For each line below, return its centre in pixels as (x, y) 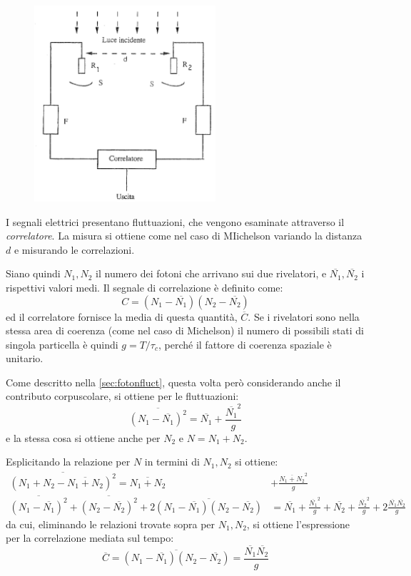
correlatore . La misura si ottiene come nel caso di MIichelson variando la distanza (184, 236)
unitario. (25, 358)
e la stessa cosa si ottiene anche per (83, 437)
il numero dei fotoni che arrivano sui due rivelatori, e (211, 273)
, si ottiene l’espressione (298, 524)
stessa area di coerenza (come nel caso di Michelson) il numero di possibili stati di (185, 330)
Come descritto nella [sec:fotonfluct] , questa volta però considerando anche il (173, 382)
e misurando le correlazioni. (74, 249)
